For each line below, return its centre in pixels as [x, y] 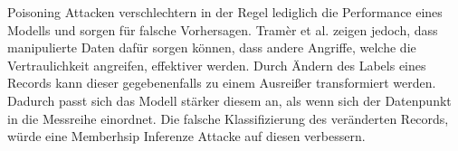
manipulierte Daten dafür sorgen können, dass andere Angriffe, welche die [212, 47]
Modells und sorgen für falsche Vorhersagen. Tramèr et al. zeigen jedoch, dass [223, 29]
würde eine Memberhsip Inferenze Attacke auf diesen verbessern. [186, 136]
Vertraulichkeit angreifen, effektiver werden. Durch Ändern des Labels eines [217, 65]
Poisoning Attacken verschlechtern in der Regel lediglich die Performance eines [225, 12]
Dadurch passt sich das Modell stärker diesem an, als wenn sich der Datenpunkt [229, 100]
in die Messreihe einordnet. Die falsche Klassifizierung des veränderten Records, [228, 118]
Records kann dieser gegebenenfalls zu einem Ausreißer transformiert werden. [222, 83]
